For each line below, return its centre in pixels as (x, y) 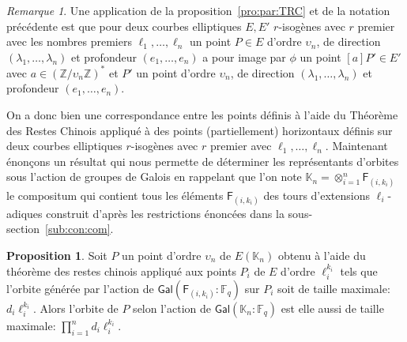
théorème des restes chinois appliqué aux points (121, 271)
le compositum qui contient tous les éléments (115, 195)
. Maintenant (356, 146)
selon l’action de (172, 308)
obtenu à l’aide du (322, 255)
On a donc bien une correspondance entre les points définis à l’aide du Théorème (202, 115)
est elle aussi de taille (332, 308)
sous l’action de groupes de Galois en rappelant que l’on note (154, 177)
